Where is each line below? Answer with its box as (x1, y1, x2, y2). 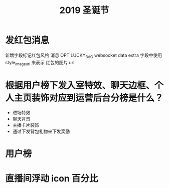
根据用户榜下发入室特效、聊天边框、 (5, 80, 155, 91)
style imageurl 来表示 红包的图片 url (5, 59, 75, 67)
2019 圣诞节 (59, 5, 109, 16)
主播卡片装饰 (12, 122, 39, 128)
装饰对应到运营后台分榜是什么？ (32, 92, 164, 103)
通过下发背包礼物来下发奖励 (12, 128, 70, 134)
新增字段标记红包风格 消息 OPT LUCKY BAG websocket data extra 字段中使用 (5, 52, 162, 59)
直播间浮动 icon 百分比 (5, 172, 98, 184)
